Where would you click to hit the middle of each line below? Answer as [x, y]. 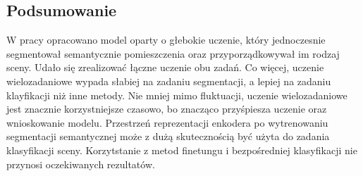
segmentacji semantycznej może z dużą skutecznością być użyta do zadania [168, 136]
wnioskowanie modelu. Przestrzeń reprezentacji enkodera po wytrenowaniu [167, 122]
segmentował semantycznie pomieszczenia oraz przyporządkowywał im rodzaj [173, 53]
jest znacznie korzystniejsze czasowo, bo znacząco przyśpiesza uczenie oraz [167, 109]
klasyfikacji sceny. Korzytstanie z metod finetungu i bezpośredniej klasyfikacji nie [182, 150]
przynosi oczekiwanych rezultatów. [81, 164]
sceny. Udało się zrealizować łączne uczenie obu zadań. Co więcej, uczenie [165, 67]
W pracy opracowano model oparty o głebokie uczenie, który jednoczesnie [166, 40]
